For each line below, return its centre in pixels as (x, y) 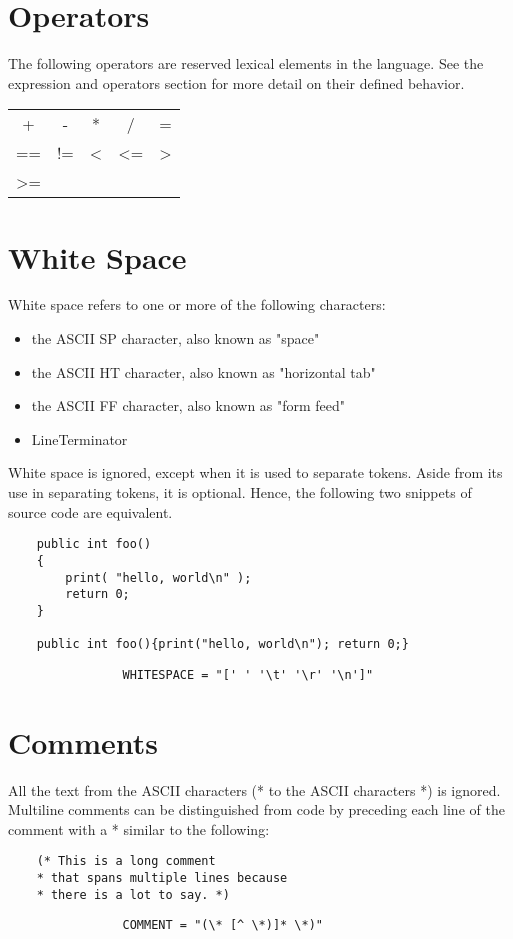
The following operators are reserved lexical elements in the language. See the (246, 63)
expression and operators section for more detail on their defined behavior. (236, 82)
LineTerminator (79, 438)
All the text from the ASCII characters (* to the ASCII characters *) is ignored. (254, 789)
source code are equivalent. (90, 511)
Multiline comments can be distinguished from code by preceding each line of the (256, 809)
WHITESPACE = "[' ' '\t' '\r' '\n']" (248, 674)
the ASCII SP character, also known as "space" (175, 338)
